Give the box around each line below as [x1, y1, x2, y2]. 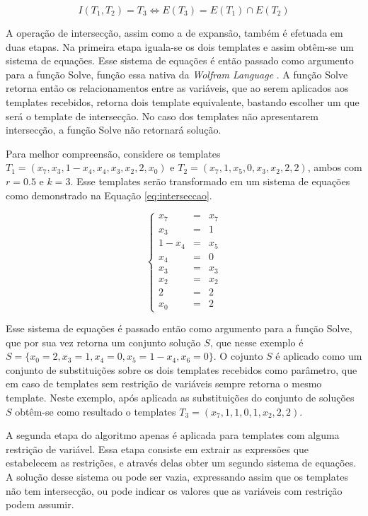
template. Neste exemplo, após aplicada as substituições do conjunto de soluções [6, 390, 355, 405]
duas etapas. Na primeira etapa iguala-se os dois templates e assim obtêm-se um [6, 39, 354, 54]
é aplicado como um [275, 348, 362, 363]
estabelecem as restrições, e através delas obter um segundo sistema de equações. [6, 455, 357, 470]
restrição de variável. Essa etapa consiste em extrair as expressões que [6, 441, 309, 456]
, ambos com [307, 160, 362, 175]
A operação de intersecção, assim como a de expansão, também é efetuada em [6, 25, 343, 40]
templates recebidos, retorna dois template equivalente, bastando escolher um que [6, 94, 360, 109]
